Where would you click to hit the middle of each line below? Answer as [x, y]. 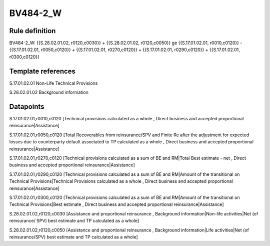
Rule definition [32, 31]
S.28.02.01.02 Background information [49, 92]
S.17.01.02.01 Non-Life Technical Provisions [53, 83]
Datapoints [27, 106]
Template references [42, 71]
